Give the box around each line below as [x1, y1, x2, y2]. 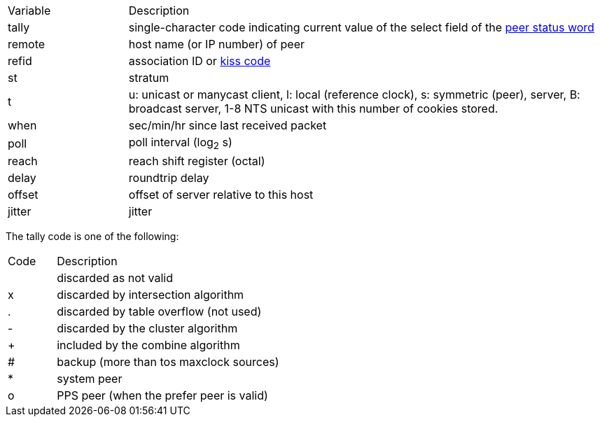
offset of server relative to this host [128, 188, 314, 202]
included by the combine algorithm [57, 338, 240, 353]
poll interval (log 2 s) [128, 135, 232, 152]
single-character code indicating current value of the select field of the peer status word [128, 20, 594, 34]
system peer [57, 372, 123, 386]
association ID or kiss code [128, 54, 271, 68]
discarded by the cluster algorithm [57, 321, 238, 336]
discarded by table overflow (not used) [57, 304, 262, 319]
